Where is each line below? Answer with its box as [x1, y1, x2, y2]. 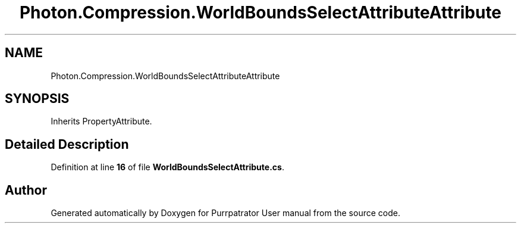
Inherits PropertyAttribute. [51, 116, 152, 127]
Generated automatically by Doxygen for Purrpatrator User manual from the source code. [51, 208, 400, 218]
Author [5, 182, 47, 198]
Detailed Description [5, 136, 129, 152]
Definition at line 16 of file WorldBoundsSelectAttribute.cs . [51, 162, 284, 173]
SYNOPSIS [5, 91, 70, 107]
